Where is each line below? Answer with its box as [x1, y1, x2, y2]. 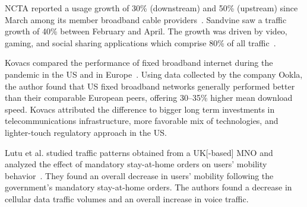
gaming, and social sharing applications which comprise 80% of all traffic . [5, 36, 276, 49]
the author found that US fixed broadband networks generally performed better [5, 79, 295, 92]
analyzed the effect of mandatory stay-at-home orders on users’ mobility [5, 158, 267, 170]
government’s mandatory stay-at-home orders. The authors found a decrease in [5, 181, 292, 193]
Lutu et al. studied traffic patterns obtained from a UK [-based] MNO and [5, 146, 273, 158]
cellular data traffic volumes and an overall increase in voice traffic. [5, 192, 249, 205]
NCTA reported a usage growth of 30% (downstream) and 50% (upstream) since [5, 2, 298, 14]
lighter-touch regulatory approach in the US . [5, 126, 167, 138]
